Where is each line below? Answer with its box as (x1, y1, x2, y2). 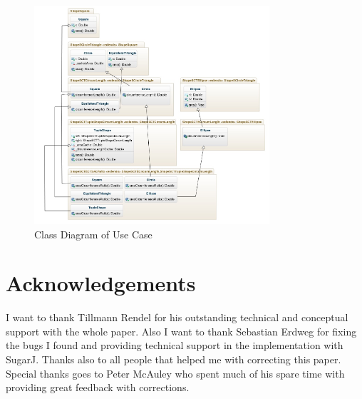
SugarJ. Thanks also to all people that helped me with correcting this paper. (6, 352, 341, 367)
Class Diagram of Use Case (34, 226, 152, 241)
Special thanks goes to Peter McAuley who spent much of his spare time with (6, 365, 345, 380)
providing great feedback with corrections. (6, 380, 190, 395)
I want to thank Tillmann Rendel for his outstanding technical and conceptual (6, 310, 348, 325)
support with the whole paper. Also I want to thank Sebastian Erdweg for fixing (6, 323, 357, 338)
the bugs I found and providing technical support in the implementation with (6, 338, 343, 353)
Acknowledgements (6, 268, 196, 298)
